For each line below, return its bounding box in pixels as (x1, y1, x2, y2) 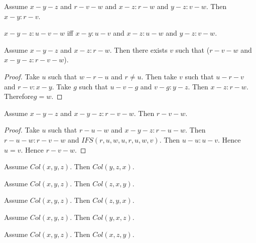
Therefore (4, 91, 34, 101)
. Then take (141, 71, 177, 81)
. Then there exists (109, 44, 168, 55)
